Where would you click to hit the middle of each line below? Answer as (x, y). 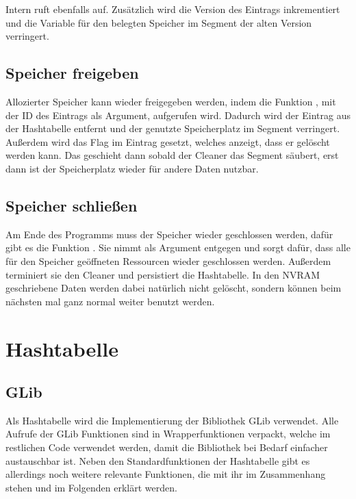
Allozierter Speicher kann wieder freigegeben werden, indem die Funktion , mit (171, 101)
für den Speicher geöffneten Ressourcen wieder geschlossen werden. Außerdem (168, 260)
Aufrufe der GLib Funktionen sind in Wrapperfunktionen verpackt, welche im (168, 434)
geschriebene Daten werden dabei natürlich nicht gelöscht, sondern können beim (174, 288)
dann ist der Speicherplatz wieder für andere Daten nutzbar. (132, 168)
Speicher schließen (72, 205)
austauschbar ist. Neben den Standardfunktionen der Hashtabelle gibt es (158, 460)
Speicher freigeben (72, 73)
